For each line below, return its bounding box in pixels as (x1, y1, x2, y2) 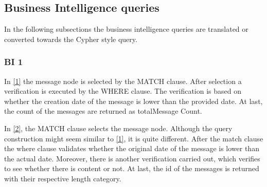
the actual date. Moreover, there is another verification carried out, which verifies (4, 153, 260, 163)
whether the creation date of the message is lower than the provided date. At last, (4, 95, 263, 106)
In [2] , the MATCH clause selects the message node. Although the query (4, 122, 233, 133)
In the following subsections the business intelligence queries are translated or (4, 24, 248, 34)
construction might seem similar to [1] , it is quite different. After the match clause (4, 133, 263, 143)
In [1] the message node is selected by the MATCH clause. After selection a (4, 75, 242, 86)
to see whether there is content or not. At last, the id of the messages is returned (4, 163, 259, 174)
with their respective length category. (4, 173, 121, 183)
